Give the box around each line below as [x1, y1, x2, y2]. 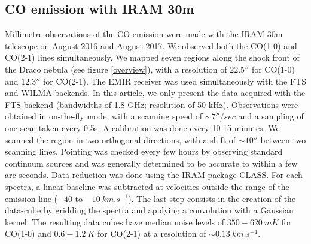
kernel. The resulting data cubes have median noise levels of [5, 215, 225, 228]
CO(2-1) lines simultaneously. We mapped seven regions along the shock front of [5, 51, 300, 64]
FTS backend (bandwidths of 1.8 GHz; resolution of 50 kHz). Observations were [5, 98, 298, 110]
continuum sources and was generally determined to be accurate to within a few [5, 156, 298, 169]
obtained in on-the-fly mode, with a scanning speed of [5, 110, 202, 122]
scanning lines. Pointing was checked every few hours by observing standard [5, 145, 283, 158]
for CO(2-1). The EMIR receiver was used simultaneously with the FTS [42, 74, 306, 87]
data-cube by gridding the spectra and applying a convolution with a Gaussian [5, 204, 294, 216]
